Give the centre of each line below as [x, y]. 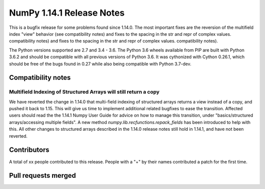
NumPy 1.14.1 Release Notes [67, 13]
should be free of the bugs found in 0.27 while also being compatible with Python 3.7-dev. [100, 64]
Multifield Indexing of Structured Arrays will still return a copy [84, 92]
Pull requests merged [42, 176]
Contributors [29, 150]
